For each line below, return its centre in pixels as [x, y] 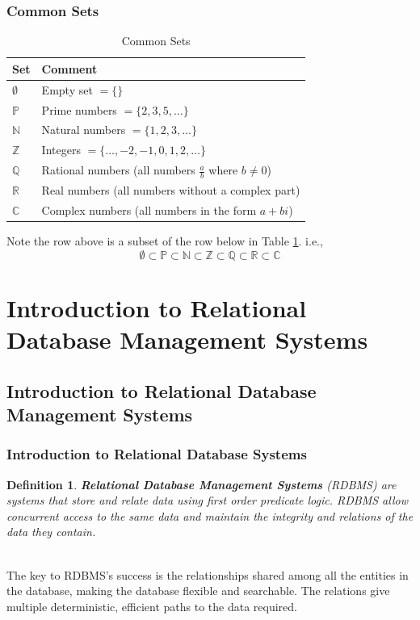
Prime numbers [79, 109]
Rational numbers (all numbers [118, 170]
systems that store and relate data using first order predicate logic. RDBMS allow [207, 500]
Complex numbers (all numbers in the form [149, 209]
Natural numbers [84, 130]
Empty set [67, 89]
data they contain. [51, 532]
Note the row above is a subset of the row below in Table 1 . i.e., [165, 241]
